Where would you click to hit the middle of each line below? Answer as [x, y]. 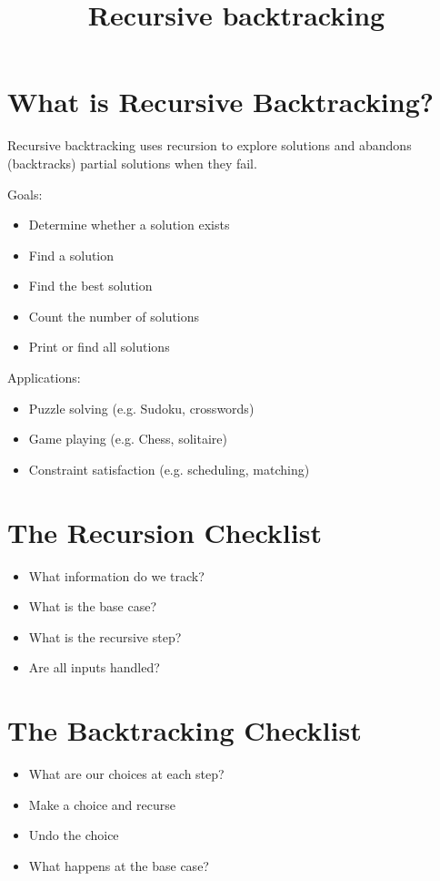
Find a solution [71, 255]
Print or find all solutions [99, 347]
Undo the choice [74, 835]
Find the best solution [90, 286]
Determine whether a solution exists [129, 225]
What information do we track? [116, 575]
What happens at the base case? [119, 865]
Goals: [25, 194]
